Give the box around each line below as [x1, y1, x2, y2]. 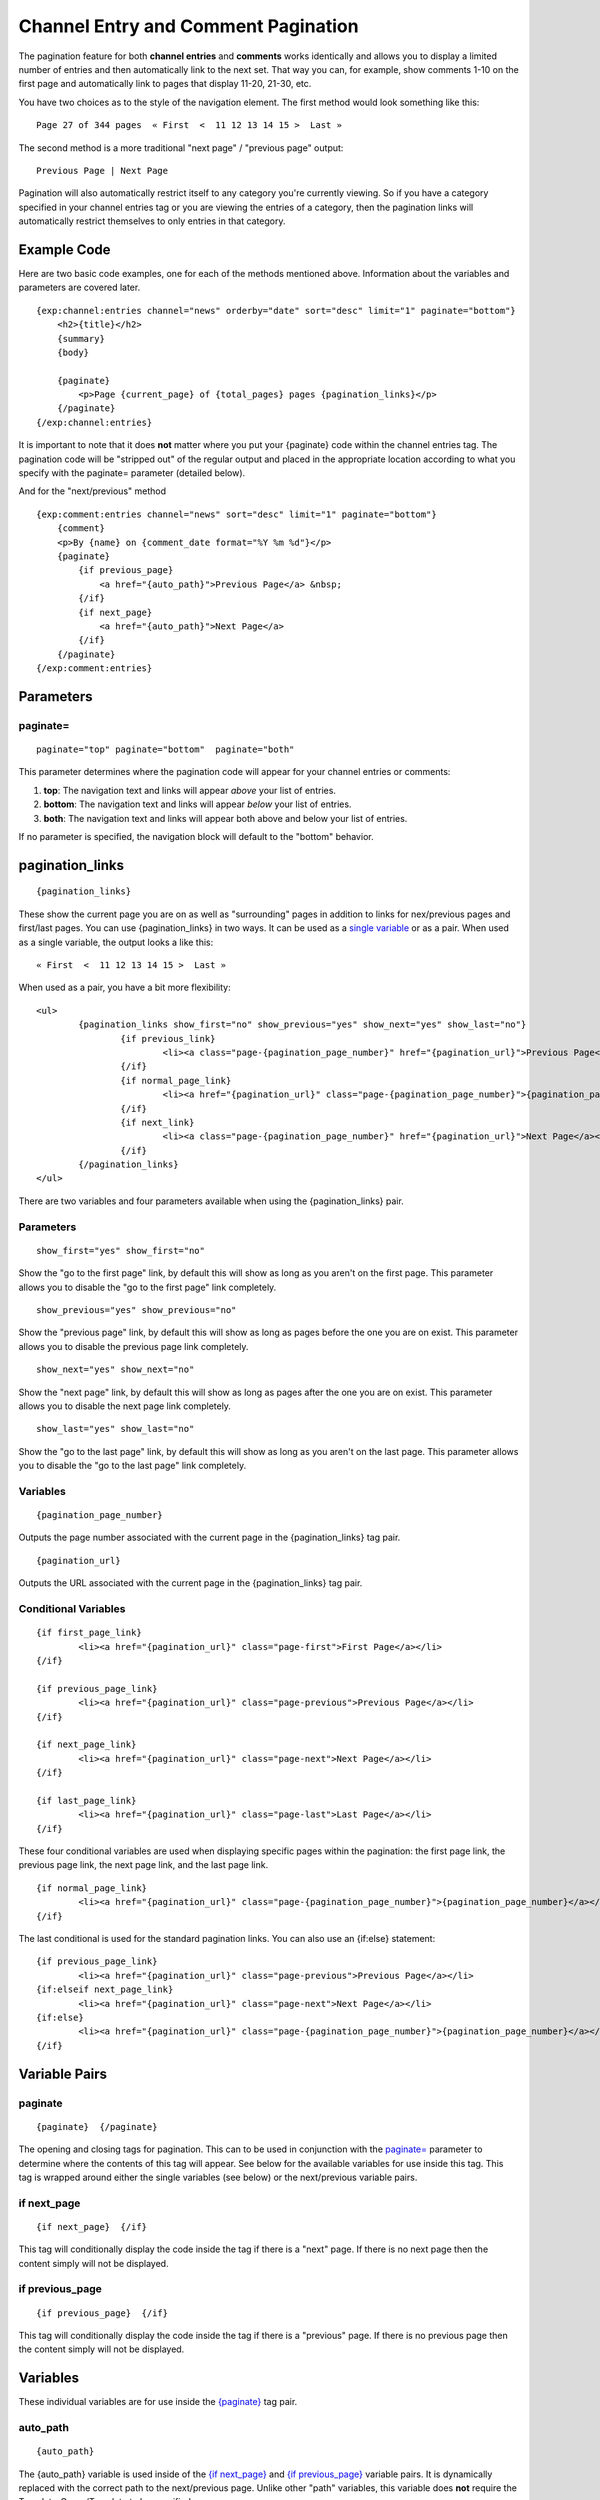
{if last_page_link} [36, 1795, 137, 1806]
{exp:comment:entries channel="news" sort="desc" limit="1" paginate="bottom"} [36, 508, 437, 520]
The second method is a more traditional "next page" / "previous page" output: [18, 141, 344, 154]
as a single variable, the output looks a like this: [18, 936, 214, 948]
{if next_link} [120, 1116, 195, 1128]
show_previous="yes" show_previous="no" [36, 1305, 237, 1315]
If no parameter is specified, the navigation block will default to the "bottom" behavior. [18, 831, 374, 843]
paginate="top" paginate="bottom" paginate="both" [36, 744, 295, 755]
